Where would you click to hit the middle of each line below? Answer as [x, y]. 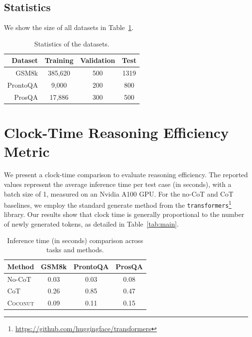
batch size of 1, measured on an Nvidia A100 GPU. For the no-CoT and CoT [119, 193]
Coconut [21, 303]
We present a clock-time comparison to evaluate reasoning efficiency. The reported [126, 175]
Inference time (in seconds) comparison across [75, 240]
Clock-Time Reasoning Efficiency [117, 132]
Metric [27, 151]
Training [59, 60]
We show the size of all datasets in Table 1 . [69, 27]
